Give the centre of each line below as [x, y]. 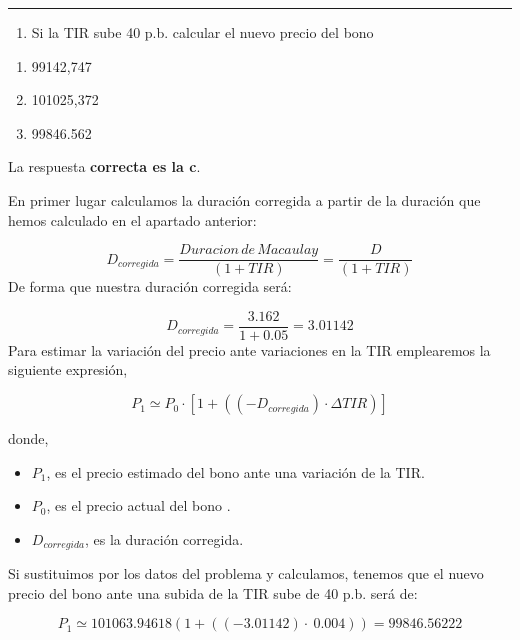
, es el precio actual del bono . [138, 505]
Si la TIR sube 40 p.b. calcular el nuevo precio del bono [202, 32]
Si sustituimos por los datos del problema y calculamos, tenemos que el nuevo [246, 573]
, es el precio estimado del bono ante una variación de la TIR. [235, 471]
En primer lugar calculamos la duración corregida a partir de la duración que [244, 199]
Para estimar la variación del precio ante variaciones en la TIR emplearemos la [249, 349]
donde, [28, 438]
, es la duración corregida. [164, 538]
